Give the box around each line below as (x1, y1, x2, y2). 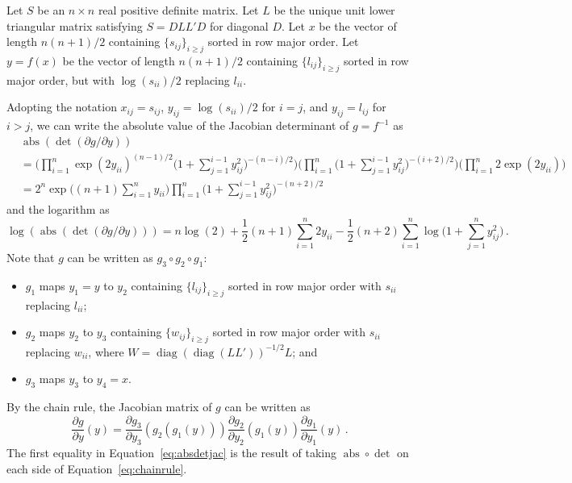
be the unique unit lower (273, 2, 395, 18)
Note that (6, 249, 55, 266)
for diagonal (209, 17, 269, 34)
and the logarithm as (6, 201, 110, 218)
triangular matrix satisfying (6, 17, 143, 34)
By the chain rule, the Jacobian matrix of (6, 398, 212, 415)
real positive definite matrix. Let (98, 2, 259, 18)
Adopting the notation (6, 98, 117, 115)
